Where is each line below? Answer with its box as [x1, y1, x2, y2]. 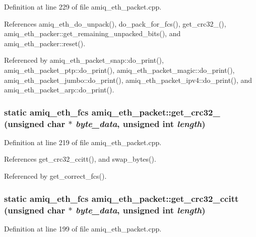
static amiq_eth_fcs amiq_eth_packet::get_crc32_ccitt [4, 192, 239, 204]
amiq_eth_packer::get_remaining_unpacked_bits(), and [4, 28, 181, 39]
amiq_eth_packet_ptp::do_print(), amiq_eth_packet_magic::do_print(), [4, 64, 235, 75]
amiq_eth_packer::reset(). [4, 38, 86, 48]
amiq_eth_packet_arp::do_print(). [4, 84, 114, 95]
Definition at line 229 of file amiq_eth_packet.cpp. [4, 2, 162, 12]
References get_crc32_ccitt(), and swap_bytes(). [4, 154, 156, 164]
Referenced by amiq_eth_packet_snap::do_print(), [4, 55, 164, 65]
